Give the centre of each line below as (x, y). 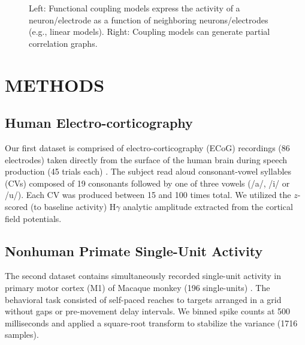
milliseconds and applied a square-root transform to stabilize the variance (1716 (151, 322)
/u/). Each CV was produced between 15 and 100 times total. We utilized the (148, 195)
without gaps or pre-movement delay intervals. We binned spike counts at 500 (148, 311)
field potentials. (33, 218)
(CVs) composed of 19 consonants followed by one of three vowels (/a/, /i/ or (147, 183)
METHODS (55, 84)
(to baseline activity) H (73, 206)
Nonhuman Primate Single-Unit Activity (134, 250)
